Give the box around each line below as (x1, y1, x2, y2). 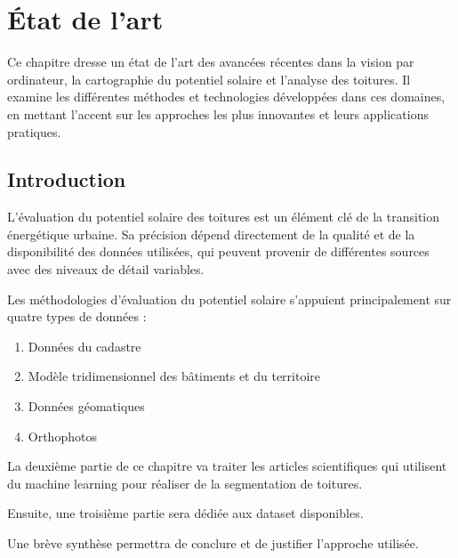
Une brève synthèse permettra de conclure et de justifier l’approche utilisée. (7, 534, 419, 553)
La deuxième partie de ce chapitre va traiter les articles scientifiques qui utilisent (7, 457, 447, 475)
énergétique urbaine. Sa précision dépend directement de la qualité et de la (7, 224, 415, 243)
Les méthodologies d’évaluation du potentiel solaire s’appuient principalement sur (7, 289, 452, 308)
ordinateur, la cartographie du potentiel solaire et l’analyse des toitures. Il (7, 69, 411, 88)
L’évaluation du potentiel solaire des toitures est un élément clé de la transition (7, 207, 440, 226)
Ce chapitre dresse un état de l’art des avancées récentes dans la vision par (7, 53, 414, 71)
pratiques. (7, 122, 61, 141)
